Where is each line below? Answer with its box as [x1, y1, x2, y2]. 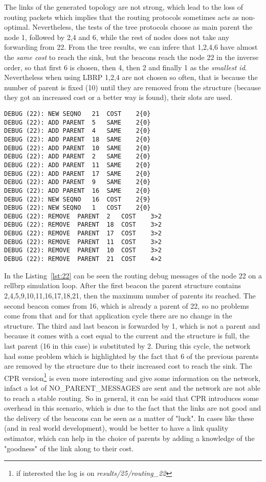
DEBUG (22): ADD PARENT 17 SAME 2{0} [4, 170, 151, 177]
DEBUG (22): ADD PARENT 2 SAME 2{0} [4, 153, 151, 160]
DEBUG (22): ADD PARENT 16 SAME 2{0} [4, 187, 151, 194]
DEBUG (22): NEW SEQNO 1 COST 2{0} [4, 204, 151, 212]
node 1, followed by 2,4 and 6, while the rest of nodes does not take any [4, 31, 230, 42]
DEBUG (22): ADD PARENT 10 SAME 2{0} [4, 144, 151, 152]
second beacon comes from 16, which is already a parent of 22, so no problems [4, 300, 249, 311]
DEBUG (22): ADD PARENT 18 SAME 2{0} [4, 135, 151, 143]
